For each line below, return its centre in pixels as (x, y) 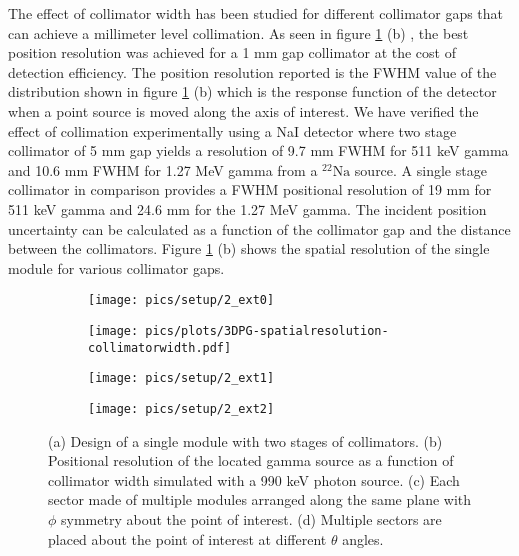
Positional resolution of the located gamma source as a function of (251, 460)
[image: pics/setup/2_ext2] (181, 408)
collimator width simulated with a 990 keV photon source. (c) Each (254, 479)
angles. (363, 538)
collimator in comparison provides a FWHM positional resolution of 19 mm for (250, 189)
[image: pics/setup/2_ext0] (181, 300)
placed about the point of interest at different (187, 538)
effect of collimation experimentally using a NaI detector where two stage (232, 130)
